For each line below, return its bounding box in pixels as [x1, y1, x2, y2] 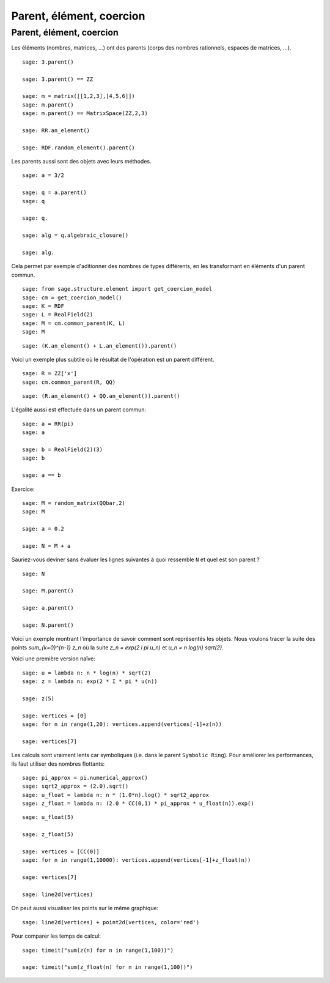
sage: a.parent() [22, 605, 74, 611]
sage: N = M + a [22, 542, 71, 549]
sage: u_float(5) [22, 814, 74, 821]
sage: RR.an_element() [22, 127, 90, 134]
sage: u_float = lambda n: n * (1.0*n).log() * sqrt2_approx [22, 791, 209, 798]
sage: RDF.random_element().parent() [22, 144, 136, 151]
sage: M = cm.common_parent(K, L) [22, 320, 125, 327]
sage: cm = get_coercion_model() [22, 294, 122, 301]
